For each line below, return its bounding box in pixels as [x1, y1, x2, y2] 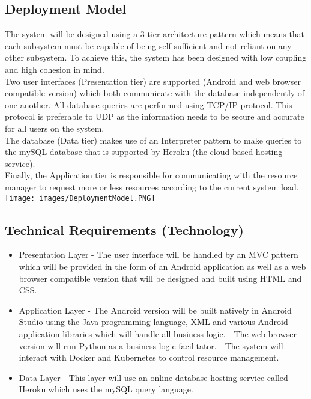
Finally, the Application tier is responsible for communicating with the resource [5, 169, 298, 181]
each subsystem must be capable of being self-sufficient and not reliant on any [5, 39, 292, 52]
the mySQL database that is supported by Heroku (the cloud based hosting [5, 145, 283, 158]
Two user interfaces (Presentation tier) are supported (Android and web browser [5, 75, 301, 87]
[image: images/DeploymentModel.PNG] [5, 193, 155, 203]
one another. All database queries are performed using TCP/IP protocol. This [5, 98, 292, 111]
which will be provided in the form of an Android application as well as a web [19, 260, 306, 272]
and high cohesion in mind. [5, 62, 104, 75]
